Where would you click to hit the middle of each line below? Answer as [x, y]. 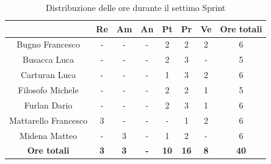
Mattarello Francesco [49, 120]
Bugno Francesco [48, 44]
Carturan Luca [48, 75]
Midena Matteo [49, 135]
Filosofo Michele [48, 89]
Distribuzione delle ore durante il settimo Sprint [136, 7]
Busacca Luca [49, 59]
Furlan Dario [48, 105]
